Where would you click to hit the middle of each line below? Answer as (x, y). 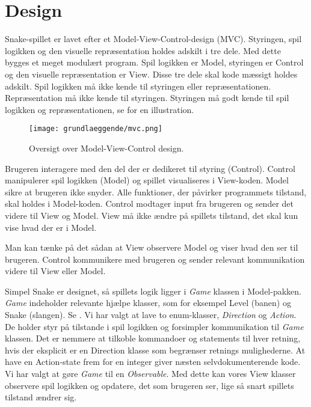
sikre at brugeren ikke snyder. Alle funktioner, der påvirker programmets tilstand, (156, 191)
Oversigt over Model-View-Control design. (106, 148)
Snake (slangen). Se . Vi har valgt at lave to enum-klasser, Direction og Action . (151, 315)
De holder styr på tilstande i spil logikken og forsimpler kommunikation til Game (154, 326)
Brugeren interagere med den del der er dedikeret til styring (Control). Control (150, 168)
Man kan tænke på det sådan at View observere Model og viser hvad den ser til (152, 247)
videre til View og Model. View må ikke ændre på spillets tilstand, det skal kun (152, 215)
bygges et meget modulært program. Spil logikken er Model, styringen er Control (154, 62)
